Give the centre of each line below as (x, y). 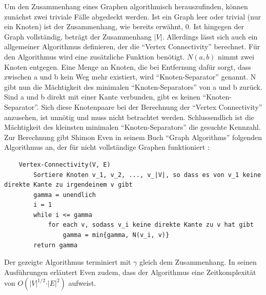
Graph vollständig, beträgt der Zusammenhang (78, 36)
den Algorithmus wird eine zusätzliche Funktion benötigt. (95, 56)
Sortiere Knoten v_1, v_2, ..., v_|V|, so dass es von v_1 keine (147, 175)
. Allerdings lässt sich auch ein (210, 36)
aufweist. (82, 283)
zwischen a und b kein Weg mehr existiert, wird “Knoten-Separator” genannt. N (130, 77)
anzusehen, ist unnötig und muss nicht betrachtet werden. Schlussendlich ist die (129, 117)
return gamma (56, 245)
